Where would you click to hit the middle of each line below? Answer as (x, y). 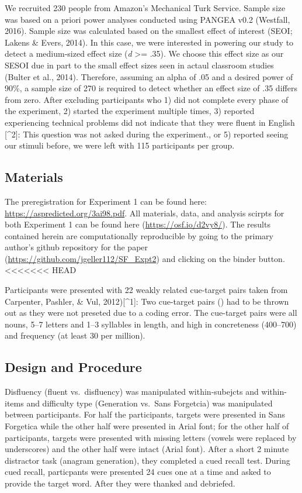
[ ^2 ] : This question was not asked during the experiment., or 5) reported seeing (147, 134)
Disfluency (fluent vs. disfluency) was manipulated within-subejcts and (132, 392)
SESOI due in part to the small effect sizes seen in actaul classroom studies (139, 65)
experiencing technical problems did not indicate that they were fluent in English (150, 122)
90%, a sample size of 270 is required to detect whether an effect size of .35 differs (151, 88)
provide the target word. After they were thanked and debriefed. (120, 483)
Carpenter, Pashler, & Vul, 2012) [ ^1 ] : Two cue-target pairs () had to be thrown (147, 301)
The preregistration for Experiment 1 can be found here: (106, 201)
